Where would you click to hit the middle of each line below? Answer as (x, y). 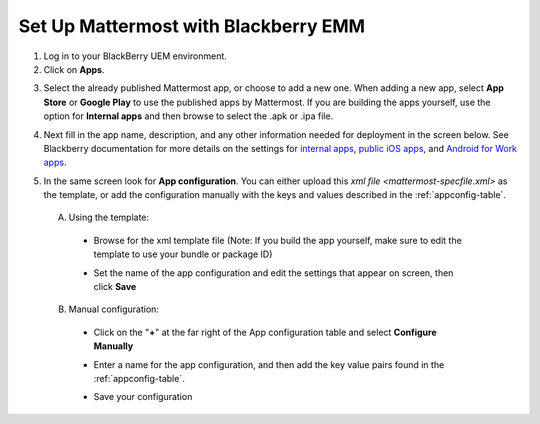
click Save (115, 287)
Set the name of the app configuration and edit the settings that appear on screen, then (273, 272)
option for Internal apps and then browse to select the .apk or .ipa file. (188, 116)
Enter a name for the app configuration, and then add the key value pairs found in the (269, 364)
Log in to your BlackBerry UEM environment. (135, 56)
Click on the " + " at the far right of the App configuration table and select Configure (265, 332)
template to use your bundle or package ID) (183, 254)
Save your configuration (143, 397)
